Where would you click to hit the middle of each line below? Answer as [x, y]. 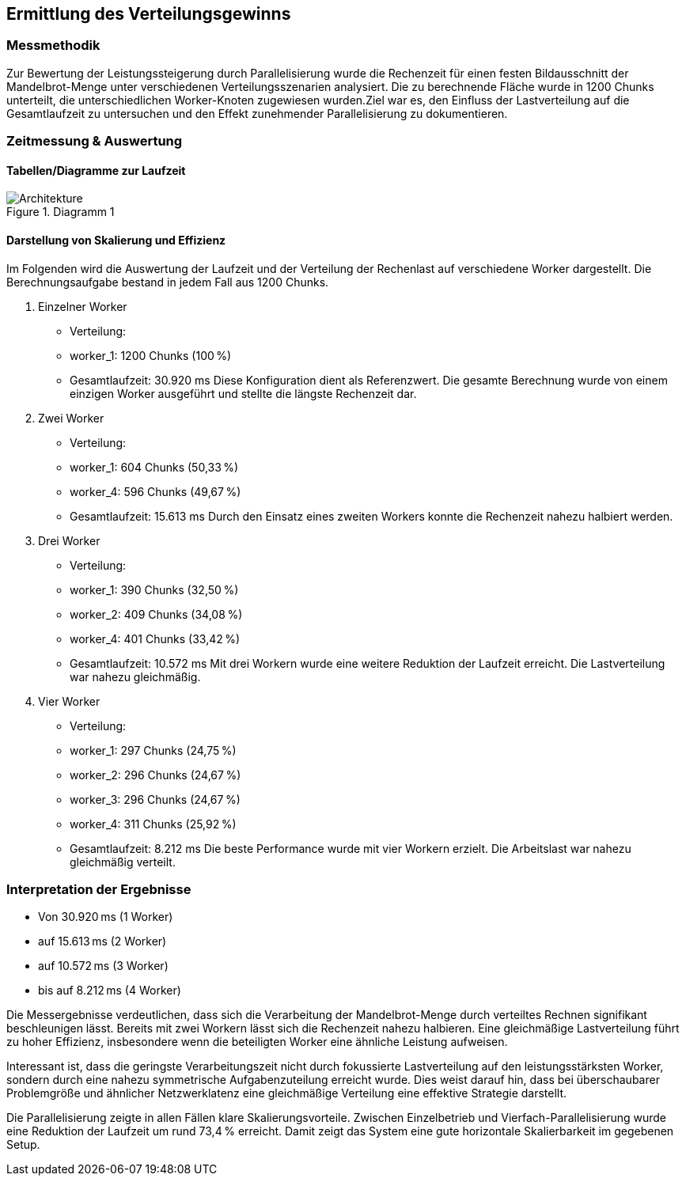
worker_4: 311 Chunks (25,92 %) [153, 824]
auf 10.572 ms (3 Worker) [103, 966]
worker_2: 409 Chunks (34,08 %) [156, 614]
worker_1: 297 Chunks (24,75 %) [153, 750]
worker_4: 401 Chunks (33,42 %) [155, 638]
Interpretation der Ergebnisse [99, 889]
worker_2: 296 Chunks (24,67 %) [155, 775]
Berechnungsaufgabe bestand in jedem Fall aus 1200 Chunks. [168, 282]
